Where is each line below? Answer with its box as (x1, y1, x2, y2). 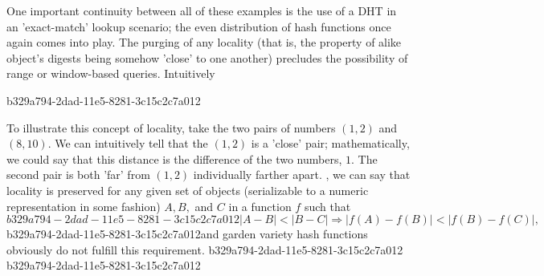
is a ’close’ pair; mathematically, (251, 135, 410, 152)
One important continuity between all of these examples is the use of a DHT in (6, 2, 397, 18)
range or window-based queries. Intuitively (6, 65, 215, 82)
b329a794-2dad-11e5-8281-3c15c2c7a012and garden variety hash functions (6, 225, 368, 242)
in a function (228, 197, 292, 214)
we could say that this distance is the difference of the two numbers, (6, 150, 342, 167)
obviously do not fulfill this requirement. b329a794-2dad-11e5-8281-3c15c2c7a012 (6, 241, 403, 258)
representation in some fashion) (6, 197, 161, 214)
